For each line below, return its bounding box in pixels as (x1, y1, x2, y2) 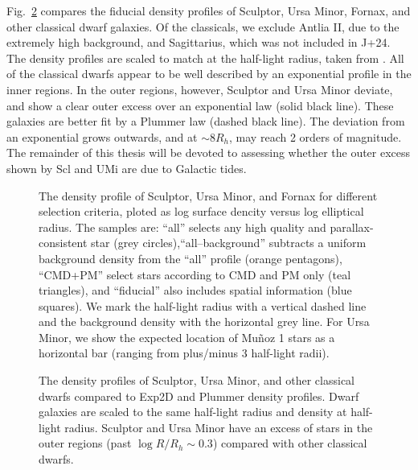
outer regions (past (39, 435, 132, 451)
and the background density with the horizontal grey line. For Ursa (39, 313, 370, 330)
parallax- (330, 218, 374, 235)
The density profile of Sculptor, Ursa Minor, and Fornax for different (39, 187, 378, 204)
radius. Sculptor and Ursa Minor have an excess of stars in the (64, 418, 373, 435)
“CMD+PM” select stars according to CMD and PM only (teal (39, 266, 351, 282)
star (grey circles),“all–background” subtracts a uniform (91, 234, 367, 251)
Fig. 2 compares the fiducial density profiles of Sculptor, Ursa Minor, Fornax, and (6, 2, 411, 19)
